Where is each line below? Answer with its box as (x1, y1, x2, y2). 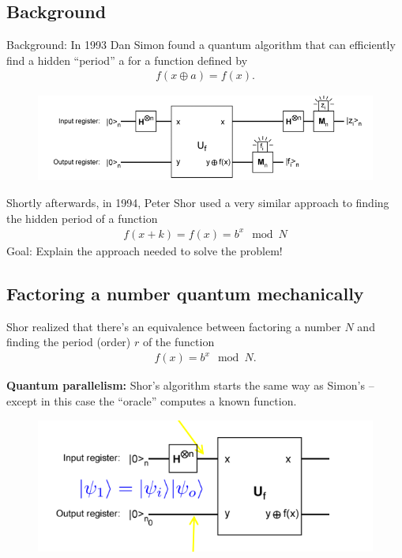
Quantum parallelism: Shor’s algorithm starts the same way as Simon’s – (6, 377, 374, 394)
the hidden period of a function (6, 209, 158, 226)
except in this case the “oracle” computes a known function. (6, 392, 297, 409)
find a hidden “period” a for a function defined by (6, 51, 248, 68)
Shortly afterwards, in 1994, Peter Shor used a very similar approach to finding (6, 194, 389, 211)
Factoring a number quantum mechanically (6, 281, 364, 305)
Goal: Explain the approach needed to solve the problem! (6, 242, 283, 258)
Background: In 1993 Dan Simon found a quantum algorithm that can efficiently (6, 36, 396, 53)
